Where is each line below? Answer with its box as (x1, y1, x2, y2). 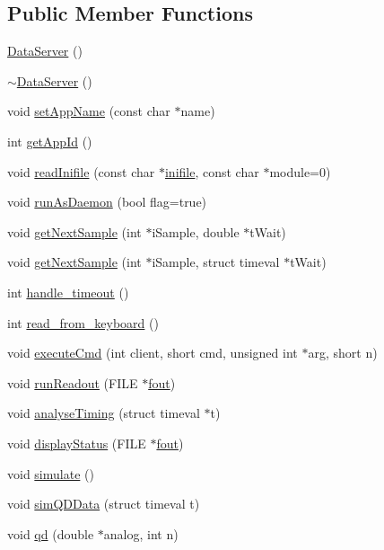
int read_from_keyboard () (7, 313, 159, 332)
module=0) (269, 162, 331, 181)
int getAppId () (7, 131, 92, 150)
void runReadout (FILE (7, 373, 138, 392)
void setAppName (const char (7, 102, 170, 120)
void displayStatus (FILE (7, 433, 146, 452)
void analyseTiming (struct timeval (7, 404, 200, 422)
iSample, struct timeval (152, 253, 280, 271)
